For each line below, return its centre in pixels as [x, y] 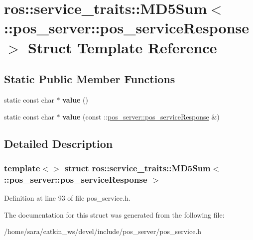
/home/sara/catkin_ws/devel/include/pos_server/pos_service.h [103, 231]
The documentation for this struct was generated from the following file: [114, 214]
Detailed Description [59, 143]
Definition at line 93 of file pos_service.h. [67, 198]
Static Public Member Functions [90, 79]
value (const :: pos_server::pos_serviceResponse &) [141, 116]
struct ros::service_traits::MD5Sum [137, 168]
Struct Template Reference [123, 47]
